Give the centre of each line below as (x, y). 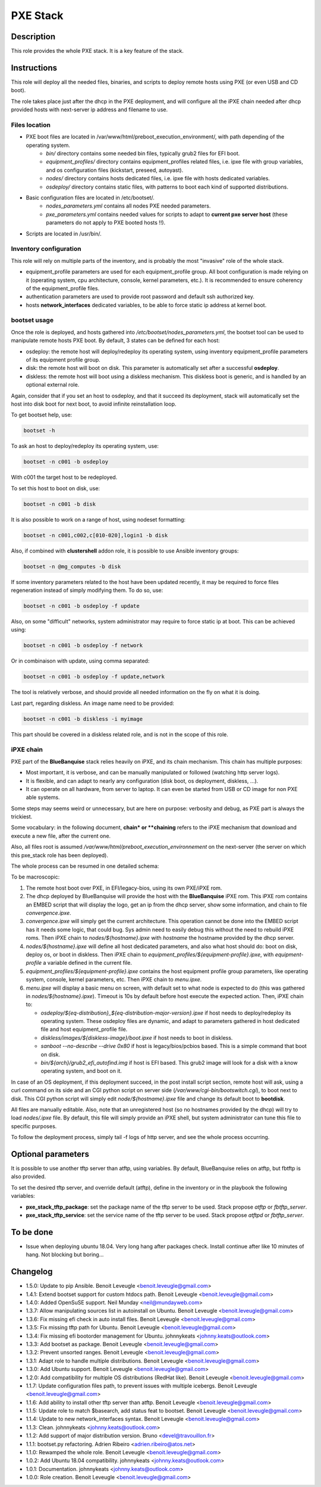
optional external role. (53, 385)
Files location (31, 125)
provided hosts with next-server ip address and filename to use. (89, 109)
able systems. (43, 798)
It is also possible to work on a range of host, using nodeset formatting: (98, 519)
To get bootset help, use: (42, 415)
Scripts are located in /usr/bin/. (64, 233)
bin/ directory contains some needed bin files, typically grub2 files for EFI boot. (143, 153)
